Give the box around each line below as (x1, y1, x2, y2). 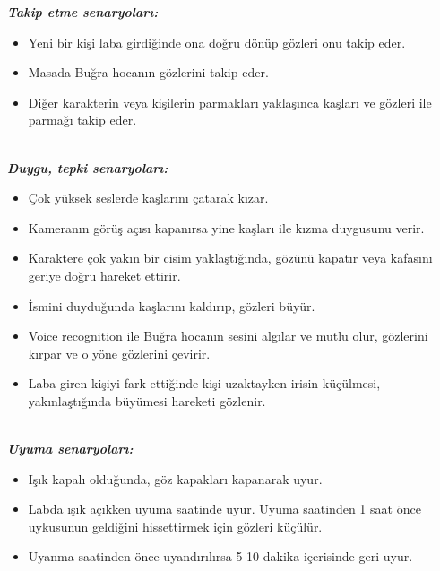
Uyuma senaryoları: (7, 439, 134, 458)
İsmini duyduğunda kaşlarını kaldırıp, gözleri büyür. (28, 296, 315, 315)
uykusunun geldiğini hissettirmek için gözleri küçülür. (28, 516, 323, 535)
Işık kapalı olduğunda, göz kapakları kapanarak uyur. (28, 469, 323, 488)
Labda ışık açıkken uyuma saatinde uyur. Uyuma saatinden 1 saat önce (28, 499, 421, 518)
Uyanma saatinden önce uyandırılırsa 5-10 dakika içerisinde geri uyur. (28, 547, 413, 566)
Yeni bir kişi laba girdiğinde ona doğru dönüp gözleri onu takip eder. (28, 32, 406, 51)
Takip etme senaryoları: (7, 3, 159, 21)
